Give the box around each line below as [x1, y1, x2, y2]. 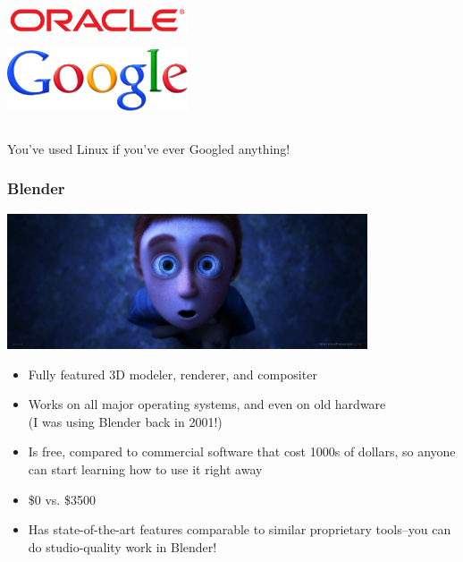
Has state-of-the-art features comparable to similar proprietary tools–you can [28, 520, 451, 539]
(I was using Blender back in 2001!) [28, 412, 223, 430]
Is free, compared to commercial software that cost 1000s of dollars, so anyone [28, 442, 456, 461]
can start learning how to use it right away [28, 459, 263, 478]
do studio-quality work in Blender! [28, 537, 217, 556]
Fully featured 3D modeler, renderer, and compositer [28, 364, 317, 383]
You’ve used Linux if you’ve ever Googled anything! [7, 139, 290, 158]
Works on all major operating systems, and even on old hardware [28, 395, 386, 413]
